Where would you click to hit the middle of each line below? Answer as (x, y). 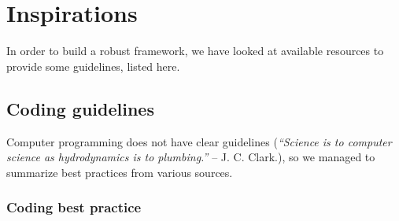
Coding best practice (74, 207)
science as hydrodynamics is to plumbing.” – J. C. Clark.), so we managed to (191, 157)
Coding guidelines (80, 108)
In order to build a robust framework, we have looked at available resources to (195, 51)
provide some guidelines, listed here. (93, 66)
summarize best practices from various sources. (120, 172)
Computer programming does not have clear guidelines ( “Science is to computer (199, 141)
